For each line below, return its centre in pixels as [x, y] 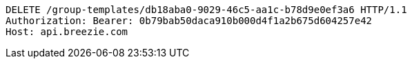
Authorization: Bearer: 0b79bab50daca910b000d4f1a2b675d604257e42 [189, 21]
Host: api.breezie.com [67, 32]
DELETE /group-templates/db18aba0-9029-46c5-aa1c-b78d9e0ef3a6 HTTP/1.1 [206, 10]
